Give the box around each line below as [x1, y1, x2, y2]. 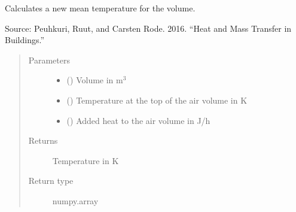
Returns [28, 134, 58, 147]
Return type [28, 174, 74, 187]
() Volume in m [66, 74, 123, 86]
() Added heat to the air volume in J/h [66, 114, 210, 126]
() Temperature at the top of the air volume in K [66, 93, 248, 106]
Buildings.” [5, 34, 45, 46]
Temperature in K [52, 154, 119, 166]
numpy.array [52, 194, 99, 207]
